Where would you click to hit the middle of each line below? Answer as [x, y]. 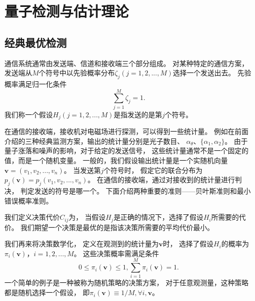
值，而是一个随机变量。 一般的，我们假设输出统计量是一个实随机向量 [116, 160]
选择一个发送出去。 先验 [212, 73]
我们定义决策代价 [32, 217]
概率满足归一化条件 [36, 84]
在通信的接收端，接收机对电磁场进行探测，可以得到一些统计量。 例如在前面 [127, 131]
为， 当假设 [87, 217]
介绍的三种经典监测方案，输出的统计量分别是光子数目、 [94, 141]
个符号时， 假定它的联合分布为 [153, 170]
